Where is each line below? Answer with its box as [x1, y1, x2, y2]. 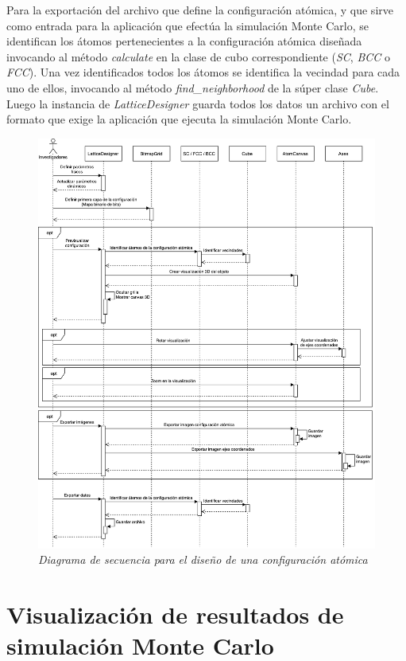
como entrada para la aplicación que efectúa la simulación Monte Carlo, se [6, 17, 369, 33]
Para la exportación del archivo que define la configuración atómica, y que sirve [6, 2, 393, 18]
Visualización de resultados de [6, 598, 344, 631]
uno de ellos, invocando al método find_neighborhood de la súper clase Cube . [6, 79, 379, 96]
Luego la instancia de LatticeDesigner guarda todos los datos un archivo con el [6, 95, 389, 111]
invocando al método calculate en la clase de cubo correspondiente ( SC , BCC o [6, 48, 390, 65]
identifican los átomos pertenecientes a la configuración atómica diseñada [6, 33, 362, 49]
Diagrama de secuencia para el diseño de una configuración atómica [38, 551, 368, 568]
